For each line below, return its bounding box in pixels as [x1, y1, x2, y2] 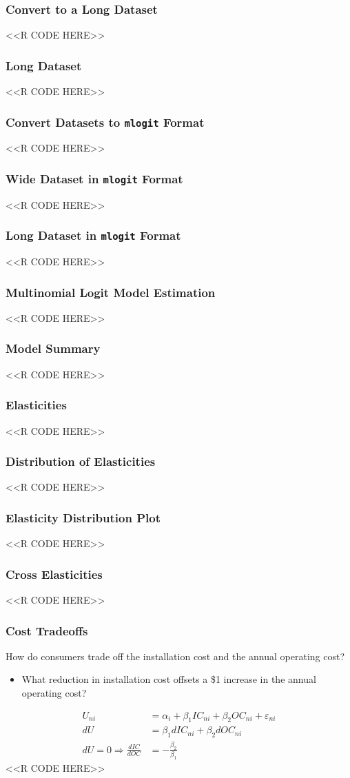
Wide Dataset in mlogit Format [6, 170, 183, 187]
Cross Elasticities [6, 565, 103, 582]
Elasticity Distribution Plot [6, 509, 161, 526]
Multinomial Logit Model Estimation [6, 283, 216, 300]
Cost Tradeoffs [6, 622, 88, 639]
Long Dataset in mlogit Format [6, 227, 181, 244]
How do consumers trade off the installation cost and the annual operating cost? [6, 648, 345, 663]
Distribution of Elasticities [6, 453, 156, 470]
